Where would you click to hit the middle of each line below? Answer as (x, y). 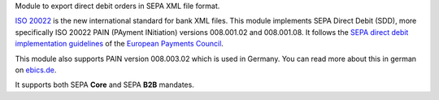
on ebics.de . (36, 70)
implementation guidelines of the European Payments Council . (119, 44)
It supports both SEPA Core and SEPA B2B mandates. (104, 85)
